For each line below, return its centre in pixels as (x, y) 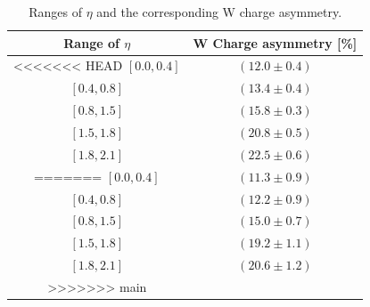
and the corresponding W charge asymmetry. (219, 12)
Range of (91, 42)
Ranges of (55, 12)
